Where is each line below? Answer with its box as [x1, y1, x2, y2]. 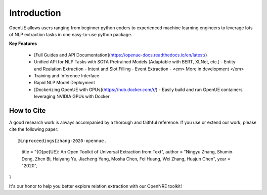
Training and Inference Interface [34, 72, 100, 79]
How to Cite [9, 106, 46, 115]
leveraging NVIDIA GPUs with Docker [34, 94, 110, 99]
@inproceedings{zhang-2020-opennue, [18, 138, 107, 144]
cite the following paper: [9, 126, 59, 132]
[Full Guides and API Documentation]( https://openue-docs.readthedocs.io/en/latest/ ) [34, 52, 207, 58]
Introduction [9, 7, 61, 18]
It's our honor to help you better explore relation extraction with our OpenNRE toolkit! [9, 183, 182, 189]
